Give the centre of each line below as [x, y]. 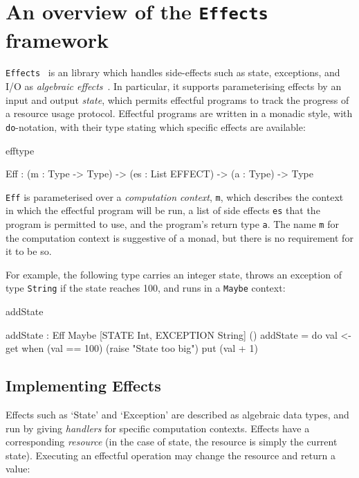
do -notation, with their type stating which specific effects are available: [156, 126]
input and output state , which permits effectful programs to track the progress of [177, 99]
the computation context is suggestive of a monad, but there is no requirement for [179, 237]
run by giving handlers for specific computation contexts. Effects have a [158, 428]
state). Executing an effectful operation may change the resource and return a [171, 455]
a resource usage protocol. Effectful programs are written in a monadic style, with [179, 113]
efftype [20, 150]
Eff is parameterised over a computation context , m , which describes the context [175, 196]
